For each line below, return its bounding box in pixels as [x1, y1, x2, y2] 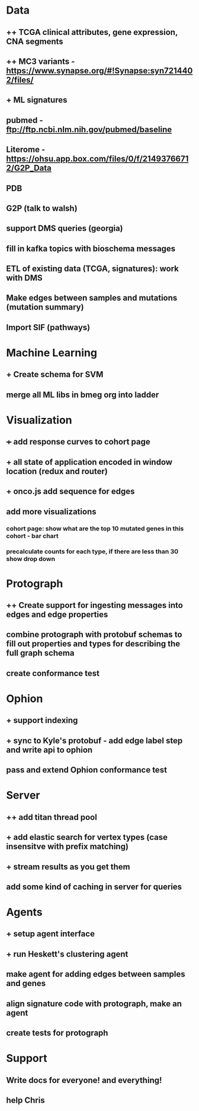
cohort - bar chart [6, 532, 59, 540]
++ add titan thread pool [6, 812, 98, 822]
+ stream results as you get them [6, 862, 130, 872]
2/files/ [6, 75, 34, 85]
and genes [6, 978, 46, 988]
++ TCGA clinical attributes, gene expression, [6, 27, 178, 37]
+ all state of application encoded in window [6, 457, 173, 467]
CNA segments [6, 36, 63, 46]
